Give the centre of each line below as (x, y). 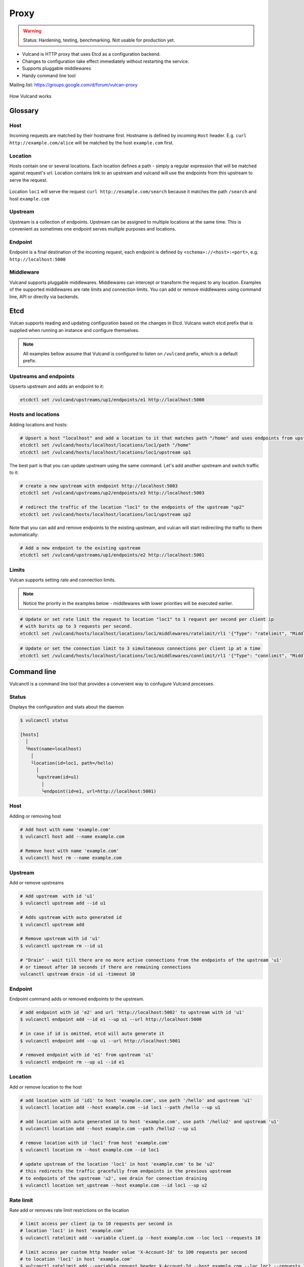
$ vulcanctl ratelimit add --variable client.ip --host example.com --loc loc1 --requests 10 (140, 1238)
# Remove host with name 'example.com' (69, 851)
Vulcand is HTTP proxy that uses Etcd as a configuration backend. (91, 54)
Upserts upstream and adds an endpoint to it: (56, 386)
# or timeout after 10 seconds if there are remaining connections (106, 967)
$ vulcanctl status (44, 720)
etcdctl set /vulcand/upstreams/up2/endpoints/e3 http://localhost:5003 (112, 493)
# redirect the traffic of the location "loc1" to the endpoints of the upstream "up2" (132, 507)
